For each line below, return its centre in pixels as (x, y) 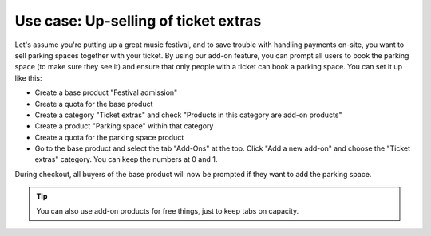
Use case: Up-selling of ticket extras (138, 21)
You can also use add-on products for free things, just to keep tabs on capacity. (168, 210)
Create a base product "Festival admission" (106, 92)
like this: (28, 78)
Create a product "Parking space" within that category (124, 126)
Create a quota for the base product (94, 104)
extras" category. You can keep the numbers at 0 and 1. (126, 159)
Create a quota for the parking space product (109, 137)
